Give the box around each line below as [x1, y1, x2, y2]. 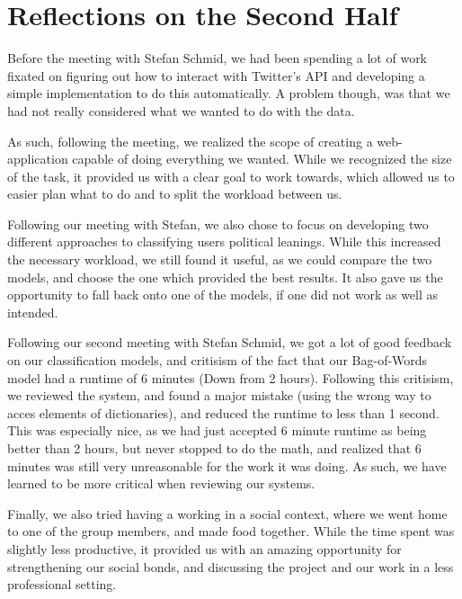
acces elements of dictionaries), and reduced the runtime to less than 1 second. [7, 403, 440, 422]
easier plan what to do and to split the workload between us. [7, 184, 342, 203]
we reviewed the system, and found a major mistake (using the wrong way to [7, 386, 431, 405]
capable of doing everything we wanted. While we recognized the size [72, 149, 452, 168]
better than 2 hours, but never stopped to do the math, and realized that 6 [7, 439, 422, 457]
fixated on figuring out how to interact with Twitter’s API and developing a [7, 66, 425, 85]
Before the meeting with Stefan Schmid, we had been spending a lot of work [7, 49, 428, 67]
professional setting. [7, 575, 117, 594]
